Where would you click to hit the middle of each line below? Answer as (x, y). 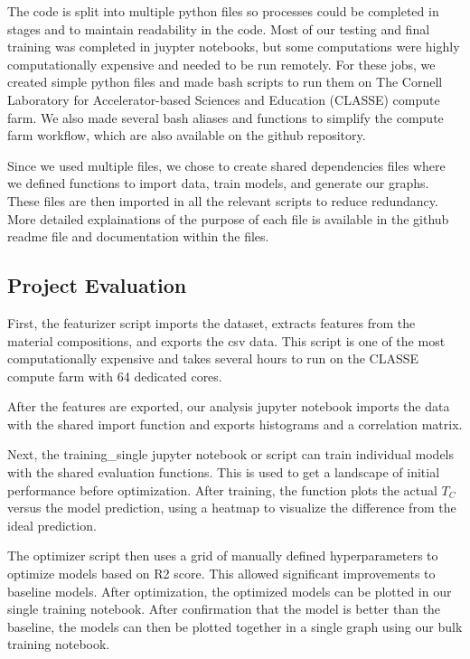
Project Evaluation (97, 285)
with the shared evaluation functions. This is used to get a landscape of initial (224, 472)
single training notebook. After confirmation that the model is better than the (224, 609)
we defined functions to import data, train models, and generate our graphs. (218, 183)
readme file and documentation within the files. (138, 236)
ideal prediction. (52, 525)
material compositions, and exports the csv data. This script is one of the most (226, 340)
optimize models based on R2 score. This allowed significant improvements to (221, 574)
